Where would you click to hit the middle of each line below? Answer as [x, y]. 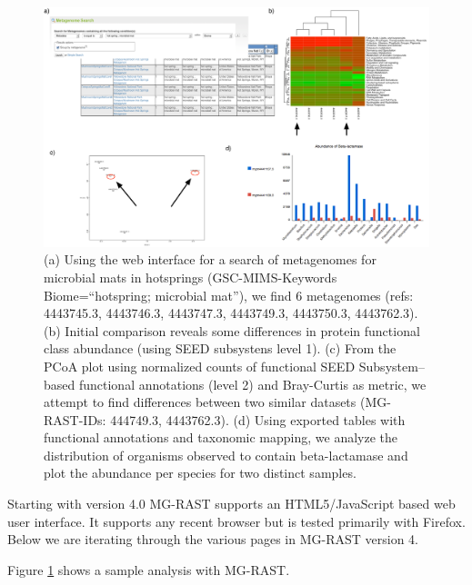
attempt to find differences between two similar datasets [200, 402]
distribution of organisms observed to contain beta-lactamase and [226, 455]
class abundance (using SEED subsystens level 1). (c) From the [220, 348]
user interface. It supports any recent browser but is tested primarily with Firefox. [236, 521]
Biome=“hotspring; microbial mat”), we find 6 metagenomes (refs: [229, 295]
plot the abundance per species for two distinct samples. [200, 473]
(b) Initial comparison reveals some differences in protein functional [232, 330]
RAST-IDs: [75, 419]
